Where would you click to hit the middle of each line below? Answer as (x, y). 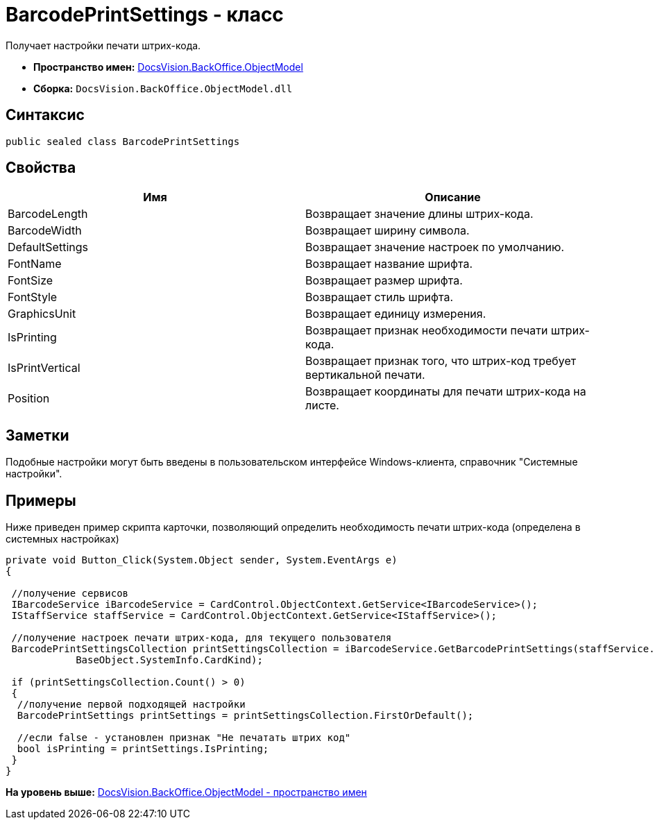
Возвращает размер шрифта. (384, 281)
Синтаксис (45, 115)
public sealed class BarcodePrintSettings (123, 141)
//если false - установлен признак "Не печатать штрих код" (184, 738)
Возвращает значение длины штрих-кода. (419, 214)
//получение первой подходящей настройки (131, 705)
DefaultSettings (48, 247)
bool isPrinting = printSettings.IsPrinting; (143, 749)
